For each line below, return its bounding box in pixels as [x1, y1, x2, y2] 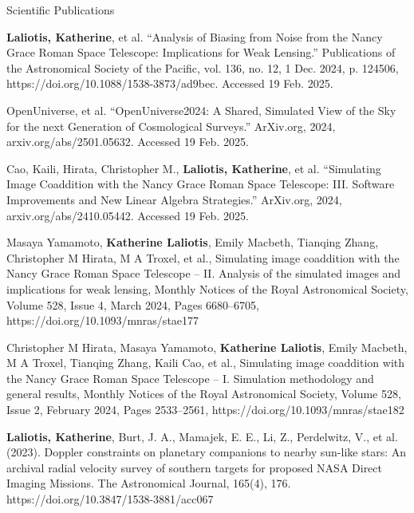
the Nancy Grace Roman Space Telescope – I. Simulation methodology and [6, 369, 374, 386]
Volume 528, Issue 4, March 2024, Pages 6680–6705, [6, 296, 259, 313]
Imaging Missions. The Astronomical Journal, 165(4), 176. [6, 475, 291, 491]
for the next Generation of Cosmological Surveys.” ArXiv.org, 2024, [6, 117, 336, 134]
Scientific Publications [6, 2, 115, 18]
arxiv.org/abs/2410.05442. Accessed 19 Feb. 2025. [6, 207, 249, 223]
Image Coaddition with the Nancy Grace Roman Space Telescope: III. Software [6, 176, 395, 192]
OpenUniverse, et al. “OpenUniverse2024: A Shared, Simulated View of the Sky [6, 101, 396, 118]
